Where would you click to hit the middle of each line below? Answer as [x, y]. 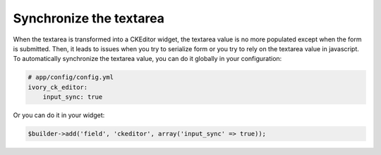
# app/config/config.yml [71, 77]
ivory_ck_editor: [58, 87]
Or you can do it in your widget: [59, 115]
